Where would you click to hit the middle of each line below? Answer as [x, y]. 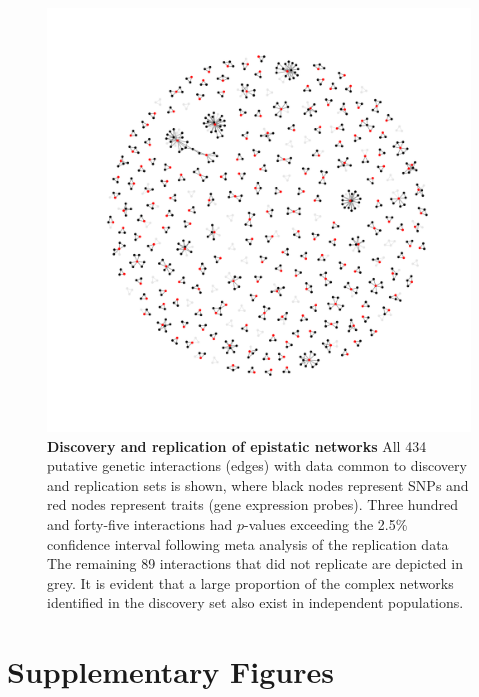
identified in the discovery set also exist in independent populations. [255, 602]
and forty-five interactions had [140, 523]
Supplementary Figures [170, 671]
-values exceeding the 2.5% [326, 523]
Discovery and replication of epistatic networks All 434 [237, 445]
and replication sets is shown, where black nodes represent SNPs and [258, 484]
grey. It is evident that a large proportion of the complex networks [250, 582]
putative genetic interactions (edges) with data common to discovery [257, 465]
